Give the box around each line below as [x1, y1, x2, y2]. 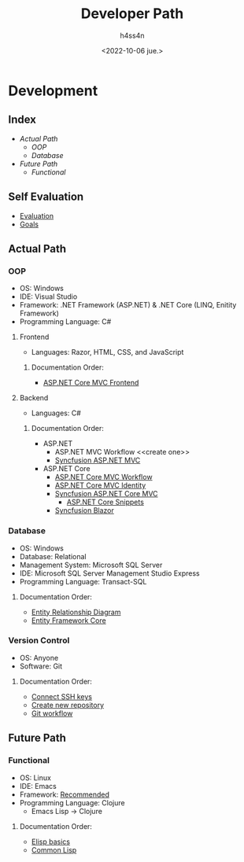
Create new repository [31, 700, 105, 709]
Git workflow [31, 709, 73, 718]
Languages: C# [31, 408, 81, 418]
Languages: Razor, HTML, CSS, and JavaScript [31, 348, 184, 357]
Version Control [8, 635, 70, 646]
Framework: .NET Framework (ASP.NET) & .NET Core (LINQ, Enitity [19, 300, 237, 310]
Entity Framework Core [31, 615, 106, 625]
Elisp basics [31, 837, 71, 846]
